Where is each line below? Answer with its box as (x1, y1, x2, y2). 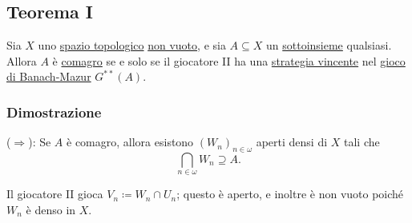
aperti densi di (256, 133, 328, 150)
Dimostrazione (6, 102, 102, 121)
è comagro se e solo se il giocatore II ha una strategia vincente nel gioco (52, 52, 406, 69)
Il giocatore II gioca (6, 185, 103, 202)
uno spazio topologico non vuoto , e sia (38, 37, 226, 54)
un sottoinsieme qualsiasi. (266, 37, 392, 54)
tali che (343, 133, 380, 150)
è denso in (26, 201, 76, 217)
